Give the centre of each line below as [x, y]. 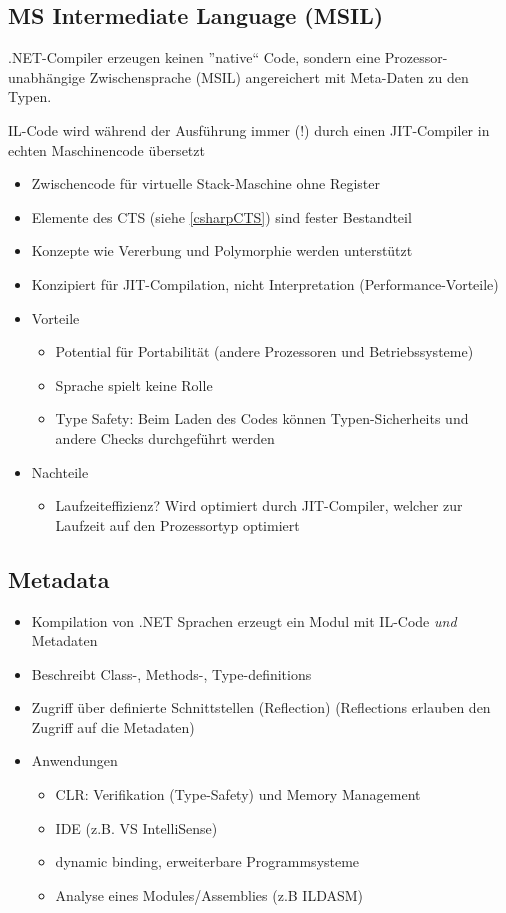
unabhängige [47, 76]
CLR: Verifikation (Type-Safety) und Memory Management [238, 794]
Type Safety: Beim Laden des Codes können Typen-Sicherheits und [262, 418]
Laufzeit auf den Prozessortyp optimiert [177, 524]
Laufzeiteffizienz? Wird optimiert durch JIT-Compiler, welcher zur [259, 505]
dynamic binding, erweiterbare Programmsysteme [207, 861]
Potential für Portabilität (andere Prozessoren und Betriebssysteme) [264, 351]
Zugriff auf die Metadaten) [113, 726]
